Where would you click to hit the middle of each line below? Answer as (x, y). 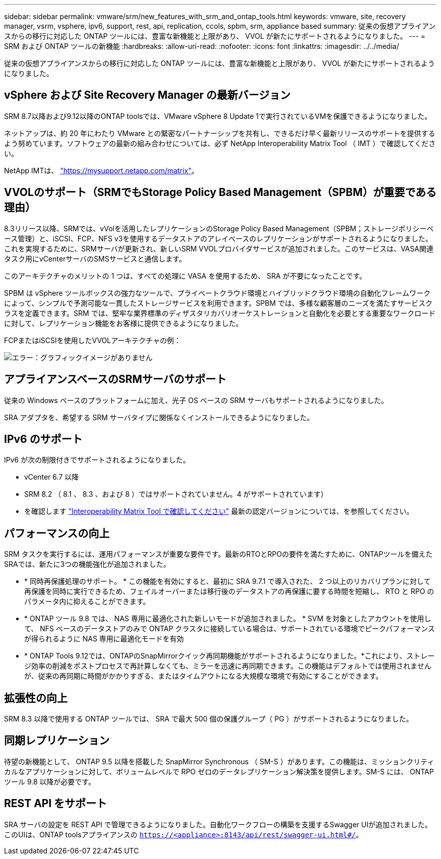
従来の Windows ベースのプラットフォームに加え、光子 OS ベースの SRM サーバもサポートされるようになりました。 (196, 400)
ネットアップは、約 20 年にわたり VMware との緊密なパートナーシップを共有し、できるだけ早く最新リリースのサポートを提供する (220, 133)
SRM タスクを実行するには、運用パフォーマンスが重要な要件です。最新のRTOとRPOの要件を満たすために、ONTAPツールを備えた (218, 554)
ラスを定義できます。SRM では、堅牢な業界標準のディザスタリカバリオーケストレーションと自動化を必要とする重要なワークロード (220, 313)
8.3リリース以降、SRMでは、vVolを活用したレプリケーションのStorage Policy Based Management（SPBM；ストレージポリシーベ (219, 228)
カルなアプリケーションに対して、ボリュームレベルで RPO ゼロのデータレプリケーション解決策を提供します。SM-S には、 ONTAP (219, 771)
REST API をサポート (56, 804)
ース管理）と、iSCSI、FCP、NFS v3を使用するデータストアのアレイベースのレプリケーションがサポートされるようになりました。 (218, 238)
